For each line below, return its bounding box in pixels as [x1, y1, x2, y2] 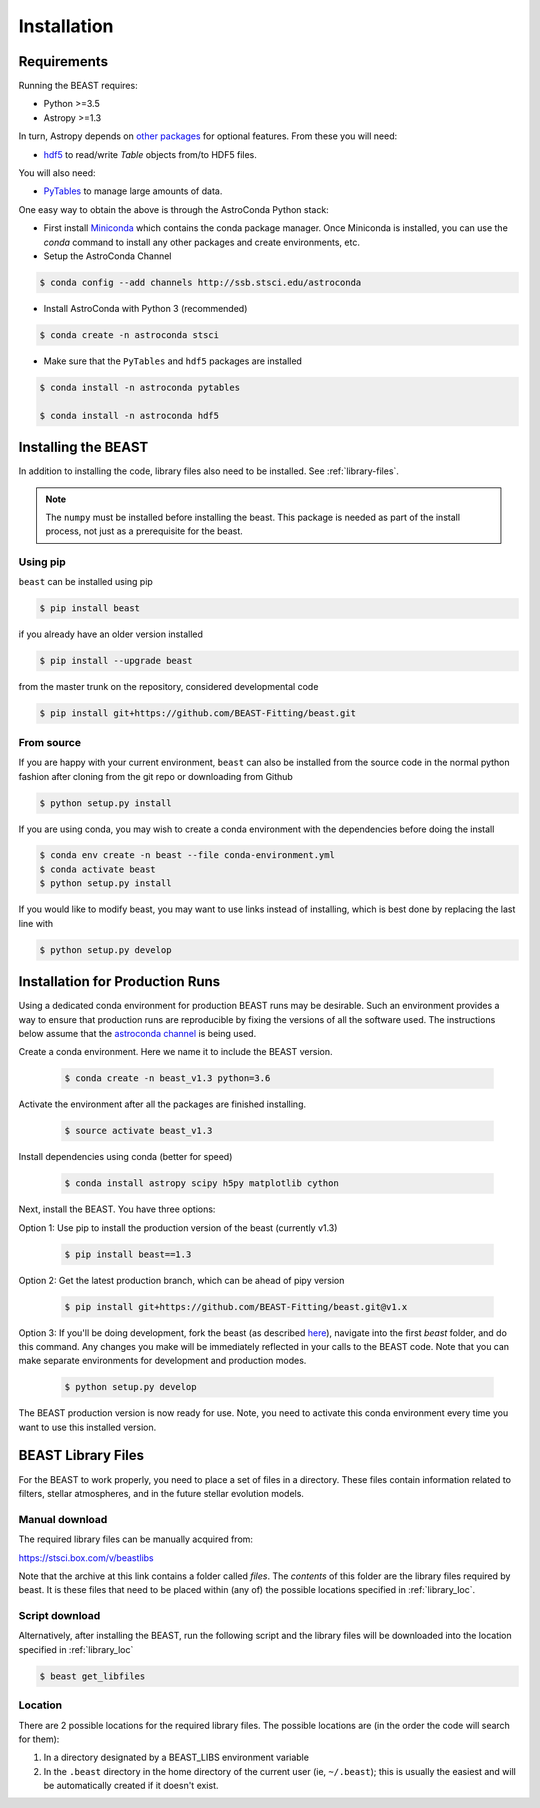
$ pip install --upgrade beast [39, 655, 194, 667]
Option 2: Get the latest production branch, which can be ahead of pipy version [18, 1274, 345, 1286]
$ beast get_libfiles [39, 1670, 146, 1682]
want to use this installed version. [18, 1421, 157, 1433]
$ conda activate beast [39, 863, 157, 875]
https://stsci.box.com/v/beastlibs [18, 1551, 154, 1564]
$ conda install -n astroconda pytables [39, 381, 240, 393]
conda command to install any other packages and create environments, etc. [43, 236, 360, 248]
